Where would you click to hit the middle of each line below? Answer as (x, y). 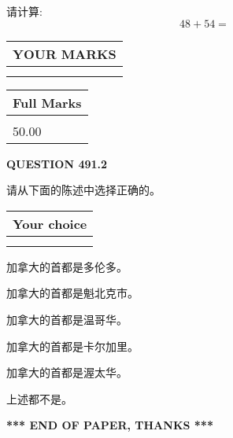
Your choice (50, 223)
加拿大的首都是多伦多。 (67, 266)
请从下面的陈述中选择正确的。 (83, 190)
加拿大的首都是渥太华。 (67, 372)
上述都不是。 (39, 398)
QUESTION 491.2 (57, 163)
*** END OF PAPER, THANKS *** (110, 425)
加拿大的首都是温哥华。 (67, 319)
